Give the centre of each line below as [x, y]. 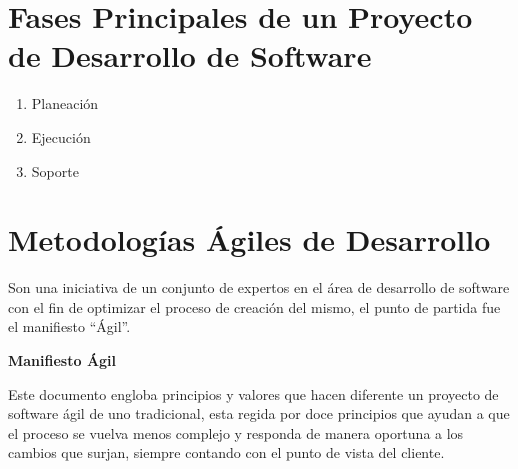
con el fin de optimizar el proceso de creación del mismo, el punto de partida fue [254, 306]
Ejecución [61, 136]
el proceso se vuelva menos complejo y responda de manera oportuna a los [236, 432]
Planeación [65, 103]
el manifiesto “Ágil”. [69, 326]
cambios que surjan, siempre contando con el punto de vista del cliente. [226, 452]
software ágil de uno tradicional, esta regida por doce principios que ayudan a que [259, 413]
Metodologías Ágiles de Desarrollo [249, 239]
